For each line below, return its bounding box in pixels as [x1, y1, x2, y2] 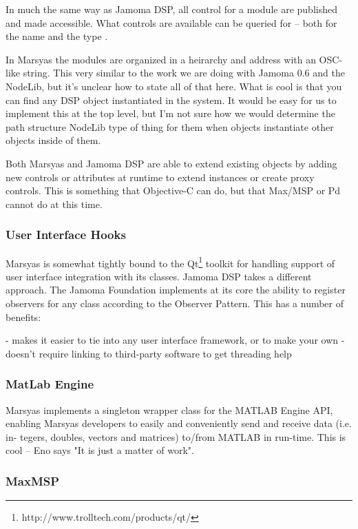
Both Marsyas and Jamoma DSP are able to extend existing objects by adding [6, 156, 337, 170]
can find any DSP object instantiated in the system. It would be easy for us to [6, 92, 337, 107]
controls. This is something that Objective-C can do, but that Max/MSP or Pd [6, 183, 341, 198]
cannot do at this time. [6, 196, 103, 211]
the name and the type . [6, 29, 108, 43]
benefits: [6, 309, 41, 324]
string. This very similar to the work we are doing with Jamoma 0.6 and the [23, 65, 345, 80]
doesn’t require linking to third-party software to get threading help [6, 346, 292, 360]
